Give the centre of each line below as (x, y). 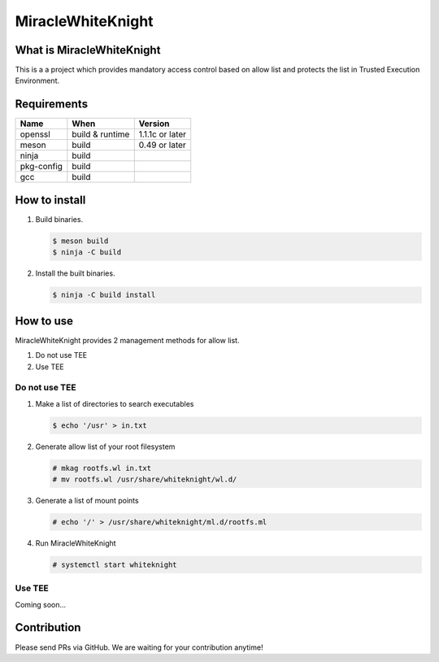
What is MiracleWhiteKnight (88, 50)
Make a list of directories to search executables (115, 403)
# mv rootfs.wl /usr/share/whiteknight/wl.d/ (145, 479)
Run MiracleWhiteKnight (76, 543)
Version (154, 124)
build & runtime (101, 134)
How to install (50, 200)
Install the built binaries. (75, 273)
